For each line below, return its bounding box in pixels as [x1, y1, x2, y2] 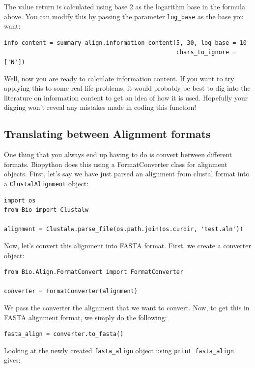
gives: [4, 355, 21, 365]
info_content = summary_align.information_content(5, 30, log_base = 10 [4, 39, 247, 46]
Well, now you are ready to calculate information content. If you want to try [4, 73, 234, 83]
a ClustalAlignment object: [4, 178, 89, 188]
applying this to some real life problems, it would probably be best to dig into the [4, 83, 251, 93]
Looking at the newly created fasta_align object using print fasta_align [4, 345, 234, 355]
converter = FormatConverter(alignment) [4, 288, 138, 295]
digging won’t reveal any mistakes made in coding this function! [4, 102, 197, 112]
